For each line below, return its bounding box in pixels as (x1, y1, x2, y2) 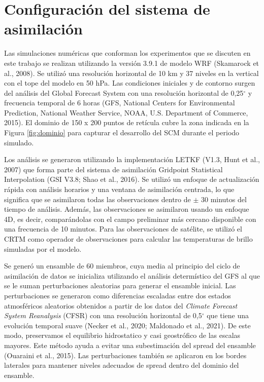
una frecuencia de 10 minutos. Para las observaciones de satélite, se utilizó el (4, 223, 242, 234)
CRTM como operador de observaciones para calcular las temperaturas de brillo (4, 234, 253, 244)
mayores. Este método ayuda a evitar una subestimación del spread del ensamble (4, 339, 256, 350)
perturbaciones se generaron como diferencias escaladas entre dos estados (4, 290, 231, 300)
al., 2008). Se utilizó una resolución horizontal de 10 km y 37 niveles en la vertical (4, 67, 259, 78)
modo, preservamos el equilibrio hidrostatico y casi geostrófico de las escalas (4, 330, 241, 340)
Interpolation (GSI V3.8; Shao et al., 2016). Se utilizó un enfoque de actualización (4, 174, 259, 184)
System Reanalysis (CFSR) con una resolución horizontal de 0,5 (4, 310, 202, 321)
